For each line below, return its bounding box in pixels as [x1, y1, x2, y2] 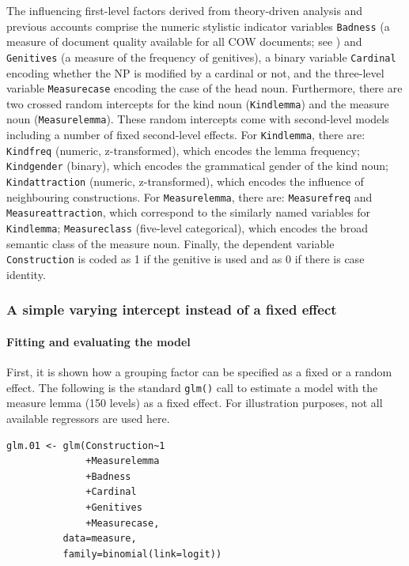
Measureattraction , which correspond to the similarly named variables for [6, 204, 371, 221]
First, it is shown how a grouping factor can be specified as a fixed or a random [6, 364, 392, 380]
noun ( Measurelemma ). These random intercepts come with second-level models [6, 111, 389, 127]
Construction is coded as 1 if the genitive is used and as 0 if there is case [6, 251, 365, 267]
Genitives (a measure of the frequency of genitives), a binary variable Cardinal [6, 48, 396, 65]
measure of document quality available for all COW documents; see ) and [6, 33, 362, 50]
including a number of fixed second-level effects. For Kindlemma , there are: [6, 126, 365, 143]
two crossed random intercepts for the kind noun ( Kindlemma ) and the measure [6, 95, 389, 111]
